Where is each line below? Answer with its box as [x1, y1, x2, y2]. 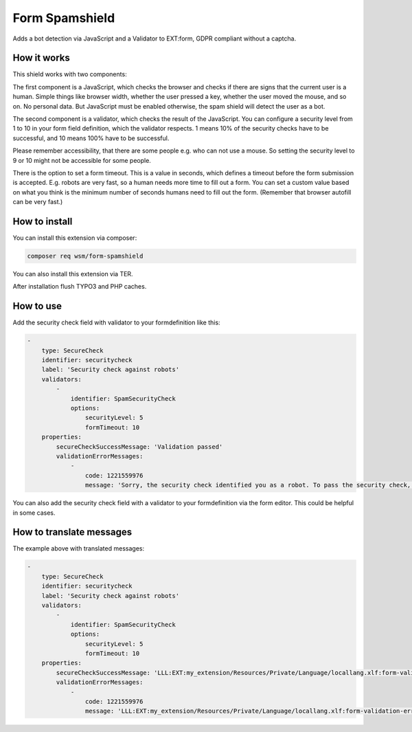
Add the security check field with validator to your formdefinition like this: [12, 318, 220, 326]
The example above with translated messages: [12, 544, 144, 553]
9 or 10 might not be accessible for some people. [12, 156, 151, 164]
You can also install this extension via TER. [12, 270, 133, 278]
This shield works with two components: [12, 70, 127, 78]
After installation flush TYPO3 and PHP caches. [12, 282, 147, 291]
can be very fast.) [12, 198, 63, 206]
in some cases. [12, 509, 56, 517]
